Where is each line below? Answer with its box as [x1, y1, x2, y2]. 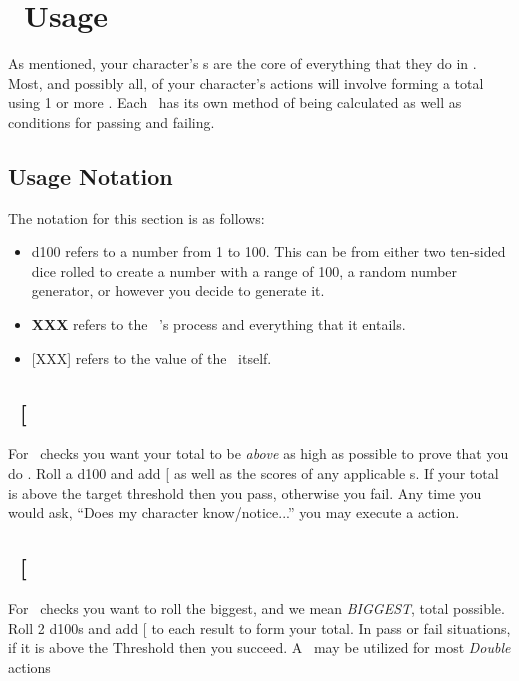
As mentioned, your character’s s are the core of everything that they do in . [8, 53, 477, 74]
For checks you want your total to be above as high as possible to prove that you [8, 443, 509, 464]
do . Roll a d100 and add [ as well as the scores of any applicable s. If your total [8, 463, 499, 484]
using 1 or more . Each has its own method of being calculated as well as [8, 92, 462, 113]
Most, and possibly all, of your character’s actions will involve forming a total [8, 72, 484, 93]
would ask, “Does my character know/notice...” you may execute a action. [8, 502, 460, 523]
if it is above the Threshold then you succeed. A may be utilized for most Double [8, 637, 511, 658]
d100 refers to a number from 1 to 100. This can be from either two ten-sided [31, 241, 506, 262]
